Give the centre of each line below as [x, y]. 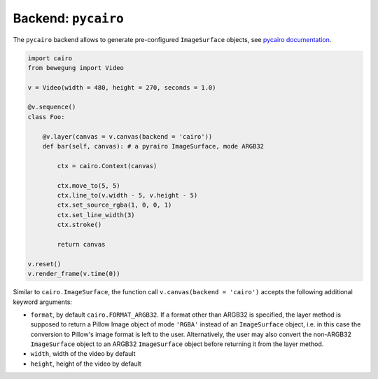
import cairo [50, 58]
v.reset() [44, 264]
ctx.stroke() [79, 225]
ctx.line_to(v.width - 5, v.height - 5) [127, 195]
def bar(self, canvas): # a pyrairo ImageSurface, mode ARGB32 [153, 146]
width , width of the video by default [83, 354]
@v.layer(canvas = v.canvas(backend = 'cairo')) [127, 136]
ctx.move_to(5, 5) [89, 185]
